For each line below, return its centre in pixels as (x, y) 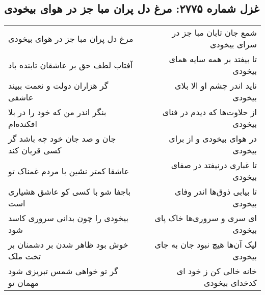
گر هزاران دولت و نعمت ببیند (58, 86)
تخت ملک (25, 256)
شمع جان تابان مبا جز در (214, 33)
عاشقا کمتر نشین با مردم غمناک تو (69, 171)
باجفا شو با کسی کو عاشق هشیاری (70, 192)
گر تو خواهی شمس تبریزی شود (63, 271)
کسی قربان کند (35, 150)
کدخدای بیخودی (230, 283)
